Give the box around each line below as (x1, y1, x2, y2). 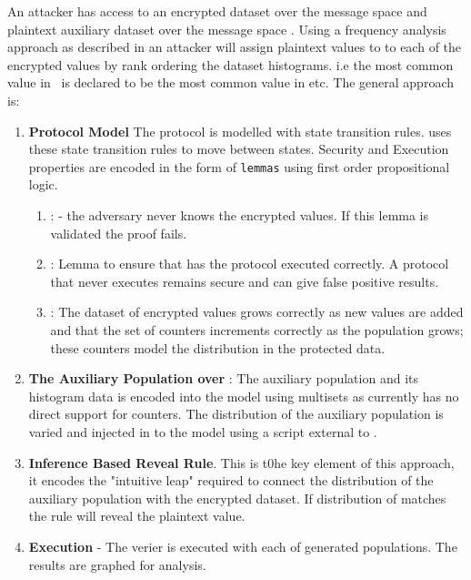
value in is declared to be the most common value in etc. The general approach (7, 73, 454, 92)
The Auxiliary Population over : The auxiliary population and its (28, 369, 418, 388)
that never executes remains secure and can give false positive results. (50, 271, 439, 290)
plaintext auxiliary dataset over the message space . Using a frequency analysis (7, 19, 446, 38)
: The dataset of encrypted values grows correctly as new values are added (50, 302, 464, 321)
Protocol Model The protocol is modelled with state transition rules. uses (28, 121, 452, 140)
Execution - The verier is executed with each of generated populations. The (28, 536, 457, 555)
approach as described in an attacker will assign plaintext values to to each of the (7, 37, 462, 56)
